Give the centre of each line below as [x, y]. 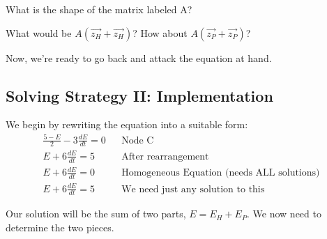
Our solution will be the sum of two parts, [96, 214]
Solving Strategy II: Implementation [139, 95]
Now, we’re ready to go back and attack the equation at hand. [139, 57]
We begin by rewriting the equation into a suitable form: [127, 124]
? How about [160, 32]
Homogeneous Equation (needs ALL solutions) [221, 173]
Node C [138, 140]
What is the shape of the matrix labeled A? [99, 9]
